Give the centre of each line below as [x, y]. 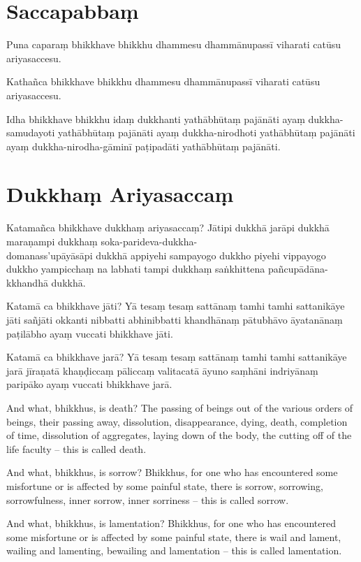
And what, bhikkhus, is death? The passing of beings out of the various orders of [180, 407]
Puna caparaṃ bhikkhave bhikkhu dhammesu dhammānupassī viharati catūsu [174, 44]
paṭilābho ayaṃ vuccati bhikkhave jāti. [90, 333]
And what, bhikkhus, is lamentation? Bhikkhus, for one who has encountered [171, 523]
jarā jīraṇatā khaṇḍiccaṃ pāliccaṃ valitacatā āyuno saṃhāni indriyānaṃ [162, 370]
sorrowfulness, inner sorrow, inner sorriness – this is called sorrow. [148, 499]
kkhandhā [27, 282]
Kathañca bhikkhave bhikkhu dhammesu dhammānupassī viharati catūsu [163, 81]
